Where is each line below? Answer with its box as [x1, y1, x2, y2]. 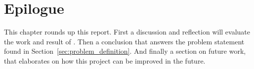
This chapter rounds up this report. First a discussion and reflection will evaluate [4, 27, 250, 37]
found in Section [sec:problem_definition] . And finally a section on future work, [4, 46, 246, 56]
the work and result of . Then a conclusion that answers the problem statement [4, 36, 245, 46]
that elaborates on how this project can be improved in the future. [4, 55, 206, 66]
